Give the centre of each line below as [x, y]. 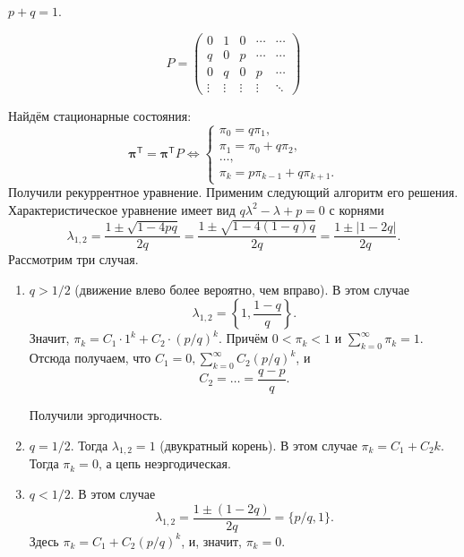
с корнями [357, 209]
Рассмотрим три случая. [73, 259]
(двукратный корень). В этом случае [258, 445]
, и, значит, [211, 540]
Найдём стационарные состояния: [100, 115]
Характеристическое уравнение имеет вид [122, 209]
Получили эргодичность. [96, 414]
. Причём [243, 338]
